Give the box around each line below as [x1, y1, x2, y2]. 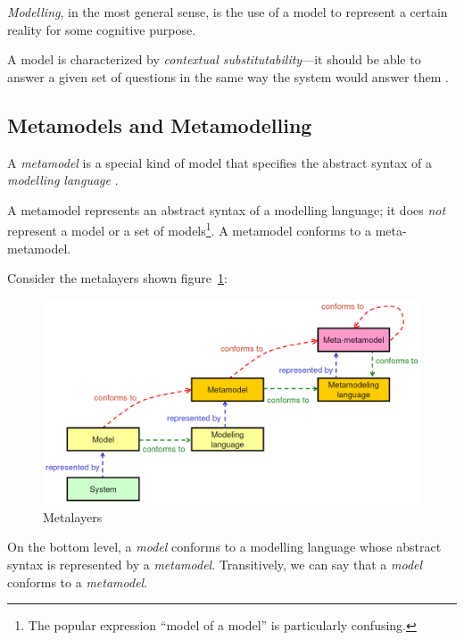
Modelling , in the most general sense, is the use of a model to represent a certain [7, 3, 448, 21]
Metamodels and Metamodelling [7, 111, 312, 138]
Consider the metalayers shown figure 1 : [7, 269, 228, 287]
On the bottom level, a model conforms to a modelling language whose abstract [7, 537, 442, 556]
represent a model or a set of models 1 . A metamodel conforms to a [7, 219, 371, 240]
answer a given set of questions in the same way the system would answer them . [7, 67, 449, 86]
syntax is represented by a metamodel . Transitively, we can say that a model [7, 554, 423, 573]
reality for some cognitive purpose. [7, 20, 196, 38]
